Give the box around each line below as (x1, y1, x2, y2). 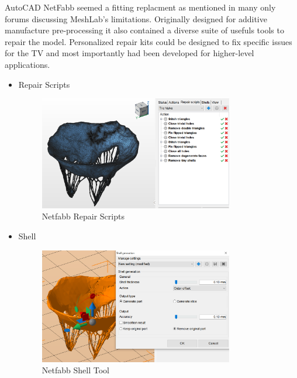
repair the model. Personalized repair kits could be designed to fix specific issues (5, 35, 292, 47)
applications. (5, 58, 50, 70)
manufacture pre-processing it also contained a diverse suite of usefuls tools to (5, 24, 284, 36)
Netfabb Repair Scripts (42, 210, 125, 222)
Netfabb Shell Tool (42, 364, 109, 376)
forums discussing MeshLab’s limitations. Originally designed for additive (5, 12, 267, 25)
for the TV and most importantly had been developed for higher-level (5, 47, 254, 59)
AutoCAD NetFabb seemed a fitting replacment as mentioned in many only (5, 1, 276, 13)
